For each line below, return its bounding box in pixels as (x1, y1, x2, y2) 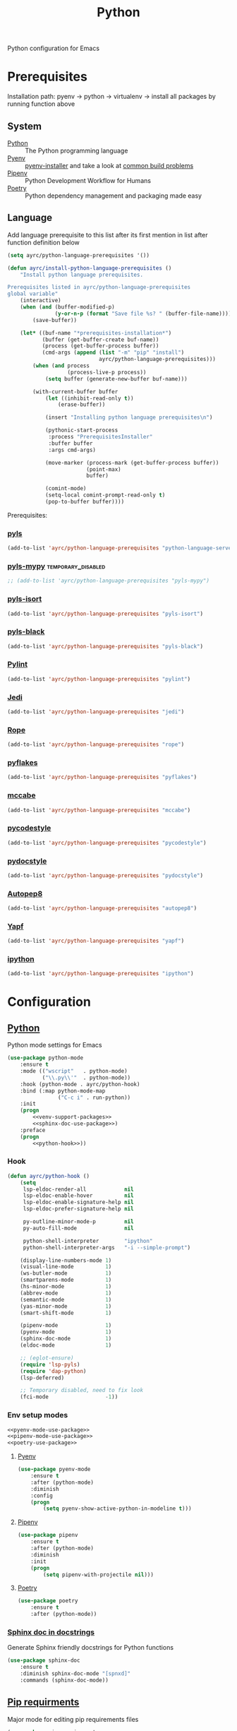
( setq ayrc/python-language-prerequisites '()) (7, 251, 150, 258)
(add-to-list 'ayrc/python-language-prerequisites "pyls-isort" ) (7, 610, 203, 617)
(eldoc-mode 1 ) (20, 1342, 112, 1349)
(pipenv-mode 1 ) (20, 1322, 112, 1329)
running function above (7, 100, 75, 108)
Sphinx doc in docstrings (7, 1627, 95, 1637)
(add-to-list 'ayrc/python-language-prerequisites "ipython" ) (7, 970, 194, 977)
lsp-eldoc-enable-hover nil (23, 1192, 134, 1199)
